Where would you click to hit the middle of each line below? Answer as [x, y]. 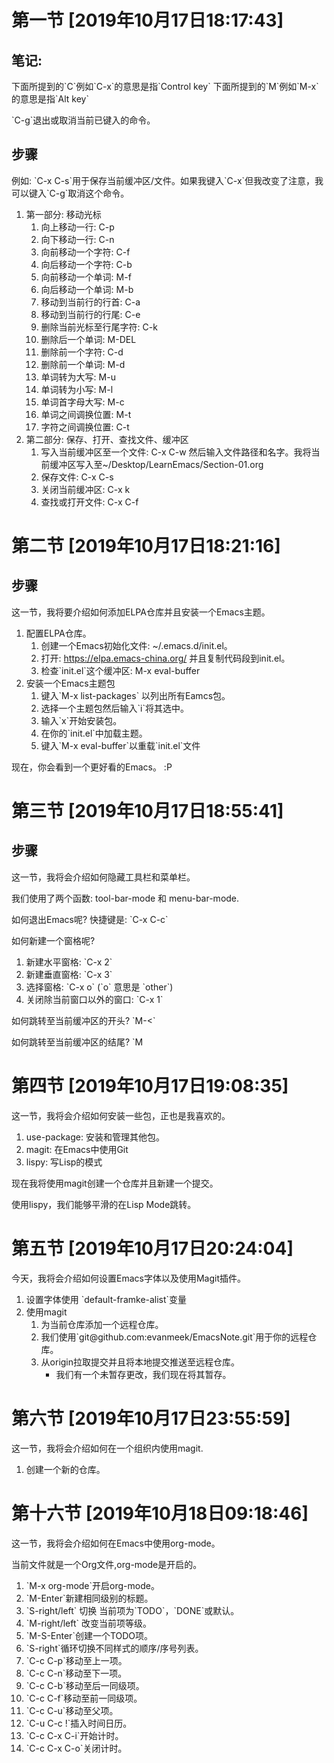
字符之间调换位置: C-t [85, 427]
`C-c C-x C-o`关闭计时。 [76, 1748]
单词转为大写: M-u [78, 377]
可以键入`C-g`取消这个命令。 [70, 193]
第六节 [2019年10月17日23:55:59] [151, 1418]
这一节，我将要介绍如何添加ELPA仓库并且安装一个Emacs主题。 [141, 612]
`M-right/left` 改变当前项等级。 [88, 1623]
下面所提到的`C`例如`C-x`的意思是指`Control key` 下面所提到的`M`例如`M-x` [165, 86]
